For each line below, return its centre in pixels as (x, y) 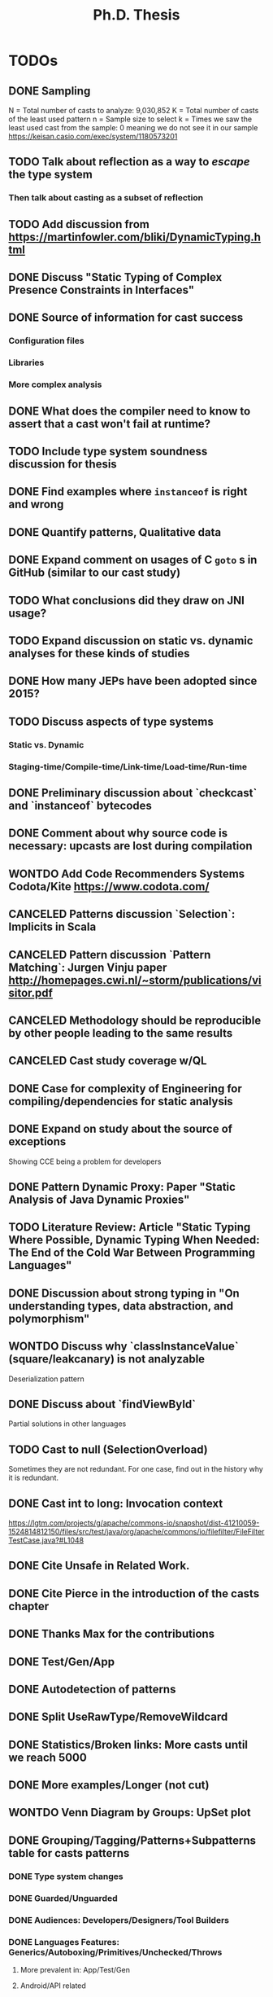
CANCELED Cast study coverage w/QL (108, 1061)
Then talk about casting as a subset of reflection (106, 198)
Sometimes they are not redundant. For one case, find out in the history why (136, 1469)
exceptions (37, 1142)
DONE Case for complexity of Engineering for (125, 1088)
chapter (29, 1606)
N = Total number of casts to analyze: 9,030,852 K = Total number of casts (134, 110)
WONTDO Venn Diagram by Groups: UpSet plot (130, 1813)
